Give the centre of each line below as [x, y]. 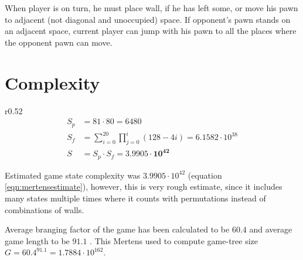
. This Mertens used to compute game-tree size [174, 240]
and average [271, 229]
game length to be [37, 240]
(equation [205, 175]
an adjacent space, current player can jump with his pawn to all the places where [151, 31]
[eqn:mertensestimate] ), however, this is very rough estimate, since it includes [144, 187]
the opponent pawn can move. [59, 42]
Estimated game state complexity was [73, 175]
